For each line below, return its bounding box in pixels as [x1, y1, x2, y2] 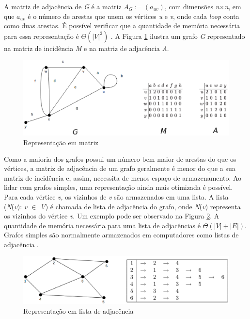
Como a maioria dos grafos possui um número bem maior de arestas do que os [4, 153, 236, 164]
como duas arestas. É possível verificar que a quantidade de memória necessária [4, 20, 240, 31]
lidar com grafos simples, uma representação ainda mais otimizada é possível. [4, 182, 233, 192]
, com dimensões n [164, 1, 219, 11]
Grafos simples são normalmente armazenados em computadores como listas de [4, 230, 239, 240]
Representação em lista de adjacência [23, 305, 134, 316]
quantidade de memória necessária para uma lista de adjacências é [4, 220, 201, 230]
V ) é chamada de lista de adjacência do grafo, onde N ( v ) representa [40, 201, 241, 211]
